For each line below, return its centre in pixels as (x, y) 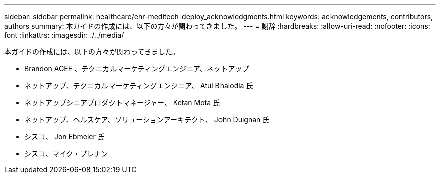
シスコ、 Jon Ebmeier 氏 (65, 137)
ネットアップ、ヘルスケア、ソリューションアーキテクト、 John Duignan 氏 (147, 120)
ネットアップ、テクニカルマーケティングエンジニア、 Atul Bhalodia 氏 (139, 85)
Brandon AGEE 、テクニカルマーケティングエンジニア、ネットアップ (137, 68)
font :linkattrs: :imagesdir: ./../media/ (64, 35)
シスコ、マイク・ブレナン (66, 154)
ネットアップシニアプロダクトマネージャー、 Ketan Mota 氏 (122, 103)
